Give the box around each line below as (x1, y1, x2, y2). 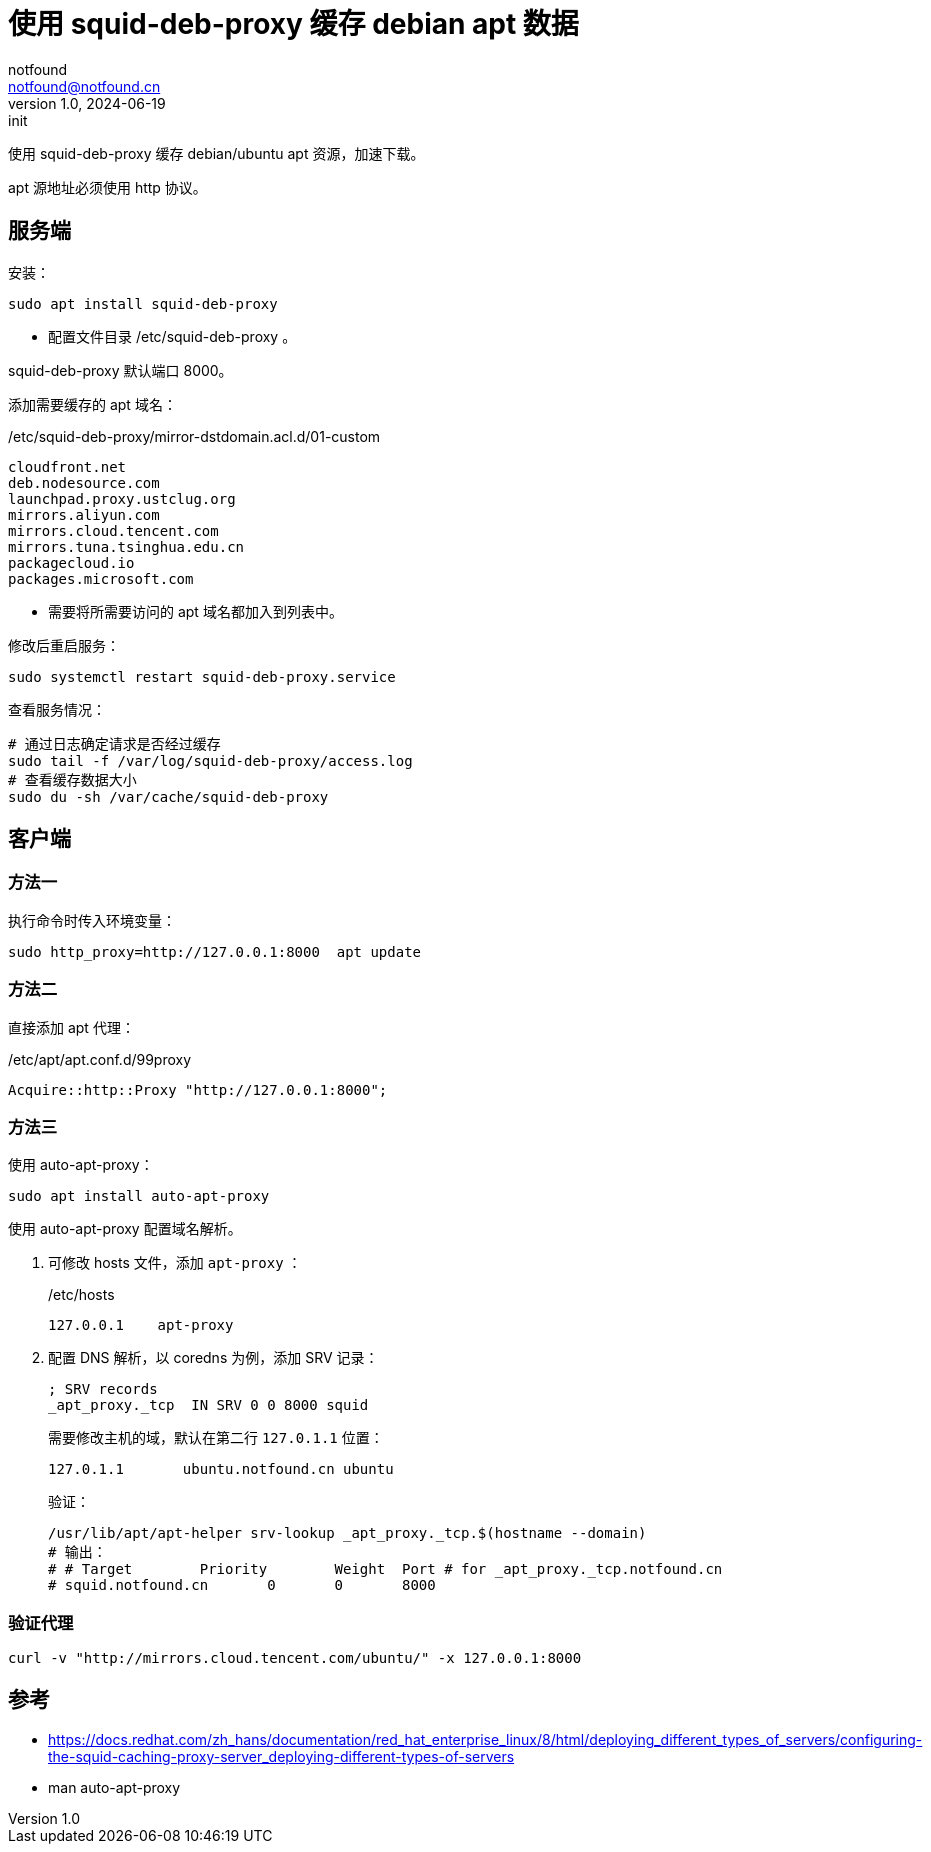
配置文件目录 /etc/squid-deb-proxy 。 (48, 327, 297, 345)
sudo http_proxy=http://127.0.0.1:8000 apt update (8, 943, 422, 960)
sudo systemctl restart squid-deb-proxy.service (8, 668, 396, 685)
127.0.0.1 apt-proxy (48, 1317, 234, 1334)
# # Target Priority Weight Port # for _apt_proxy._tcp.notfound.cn (48, 1561, 723, 1578)
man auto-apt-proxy (48, 1778, 181, 1796)
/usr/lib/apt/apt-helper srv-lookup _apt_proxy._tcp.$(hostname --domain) (48, 1525, 647, 1542)
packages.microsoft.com (8, 570, 194, 587)
